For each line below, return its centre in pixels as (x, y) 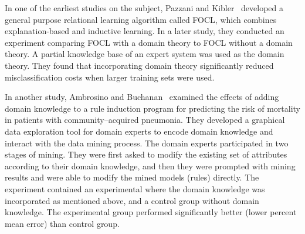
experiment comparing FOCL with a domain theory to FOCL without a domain (149, 42)
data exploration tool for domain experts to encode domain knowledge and (139, 131)
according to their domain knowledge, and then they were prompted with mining (150, 166)
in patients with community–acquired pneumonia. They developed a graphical (145, 120)
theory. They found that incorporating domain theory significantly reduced (139, 65)
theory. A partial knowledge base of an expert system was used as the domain (145, 54)
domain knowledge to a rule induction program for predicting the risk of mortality (153, 108)
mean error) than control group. (62, 223)
